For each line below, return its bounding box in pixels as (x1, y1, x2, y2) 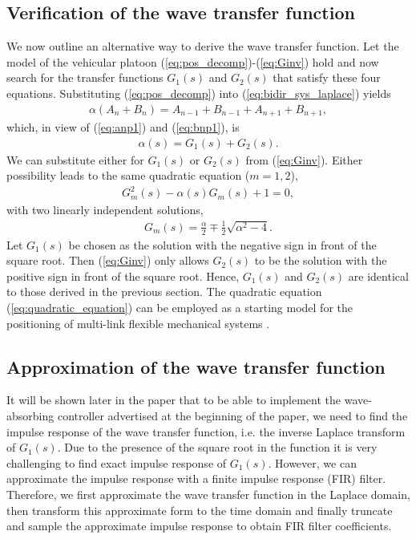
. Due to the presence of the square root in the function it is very (57, 439, 378, 456)
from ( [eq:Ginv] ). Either (245, 151, 363, 168)
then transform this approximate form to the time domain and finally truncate (6, 501, 393, 518)
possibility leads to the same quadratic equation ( (6, 167, 250, 184)
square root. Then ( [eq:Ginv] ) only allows (6, 252, 209, 269)
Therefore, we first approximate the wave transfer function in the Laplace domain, (6, 486, 410, 502)
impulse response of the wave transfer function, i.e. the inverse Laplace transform (6, 423, 406, 440)
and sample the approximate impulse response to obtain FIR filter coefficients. (6, 517, 392, 534)
